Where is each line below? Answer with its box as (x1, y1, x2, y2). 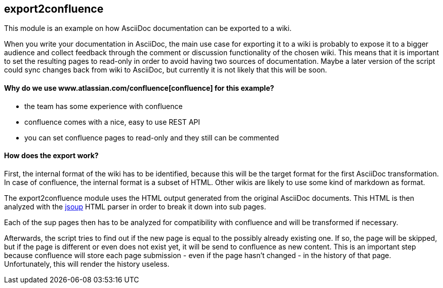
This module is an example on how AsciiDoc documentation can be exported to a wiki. (4, 24, 292, 33)
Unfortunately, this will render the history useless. (4, 259, 170, 268)
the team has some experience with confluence (24, 101, 183, 111)
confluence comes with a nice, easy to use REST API (24, 117, 200, 126)
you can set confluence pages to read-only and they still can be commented (24, 133, 279, 142)
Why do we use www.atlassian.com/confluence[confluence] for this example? (4, 84, 274, 93)
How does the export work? (4, 151, 99, 160)
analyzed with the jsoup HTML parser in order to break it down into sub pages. (4, 202, 266, 211)
